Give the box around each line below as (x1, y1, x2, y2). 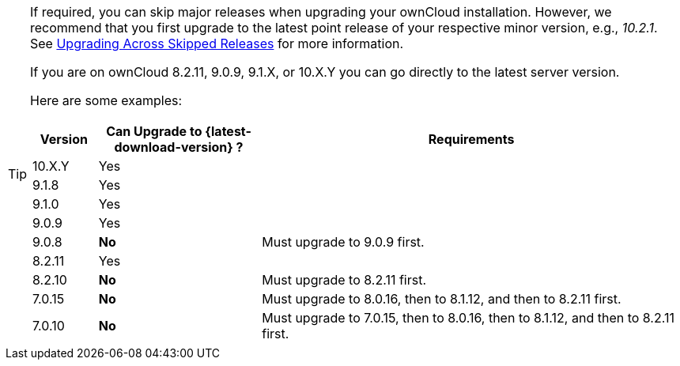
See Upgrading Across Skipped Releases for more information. (30, 36, 404, 51)
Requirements (428, 131, 515, 147)
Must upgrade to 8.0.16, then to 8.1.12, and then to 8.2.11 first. (262, 291, 621, 307)
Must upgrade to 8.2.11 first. (262, 272, 427, 288)
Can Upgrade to (106, 123, 202, 139)
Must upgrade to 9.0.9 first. (262, 234, 425, 250)
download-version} (114, 139, 233, 155)
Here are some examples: (30, 92, 183, 108)
